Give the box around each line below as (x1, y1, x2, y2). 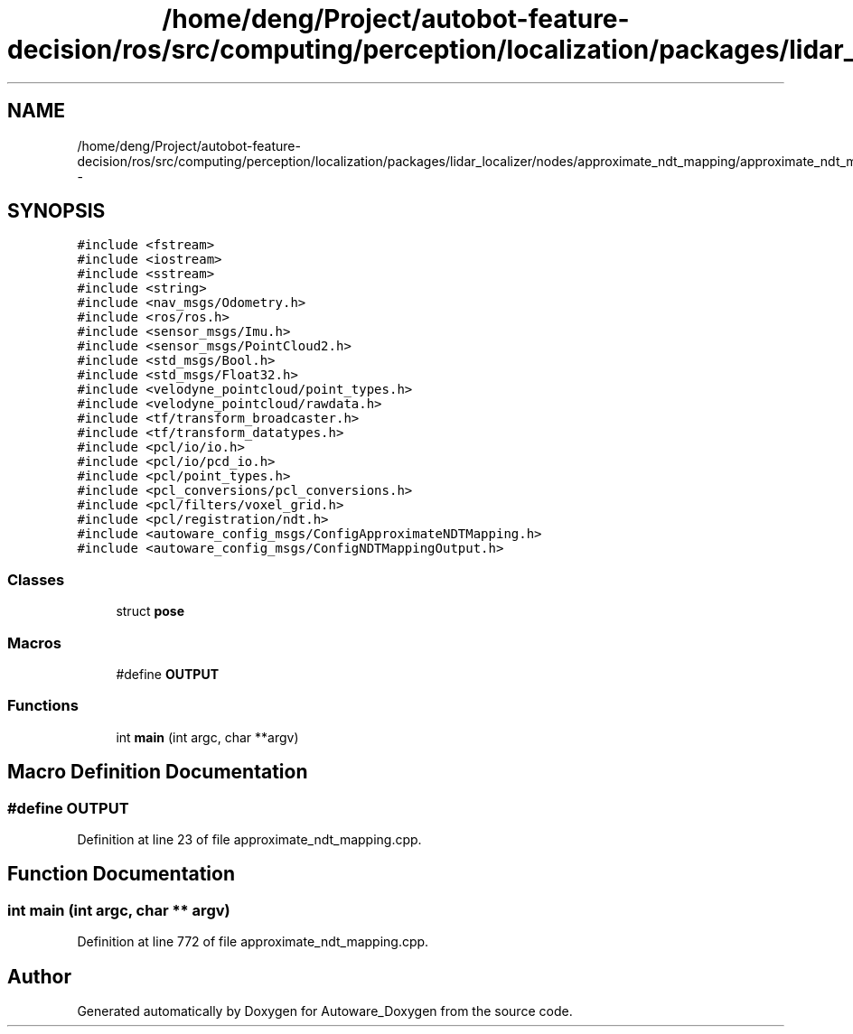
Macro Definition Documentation (7, 760, 308, 784)
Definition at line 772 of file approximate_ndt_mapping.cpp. (77, 934, 429, 950)
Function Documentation (7, 862, 235, 886)
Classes (7, 570, 65, 589)
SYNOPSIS (7, 200, 106, 223)
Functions (7, 696, 79, 715)
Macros (7, 633, 61, 652)
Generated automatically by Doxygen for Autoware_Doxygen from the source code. (77, 1002, 573, 1019)
